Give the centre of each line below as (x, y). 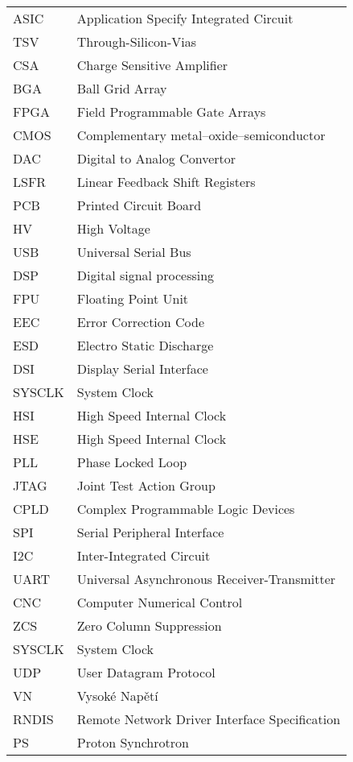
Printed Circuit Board (139, 205)
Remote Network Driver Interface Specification (209, 719)
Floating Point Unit (133, 298)
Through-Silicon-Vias (136, 41)
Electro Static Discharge (145, 345)
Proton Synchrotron (133, 742)
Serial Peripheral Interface (150, 532)
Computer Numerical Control (160, 602)
